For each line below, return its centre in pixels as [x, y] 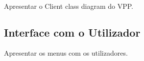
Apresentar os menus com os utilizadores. [66, 52]
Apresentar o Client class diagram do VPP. [69, 6]
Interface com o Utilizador [72, 32]
